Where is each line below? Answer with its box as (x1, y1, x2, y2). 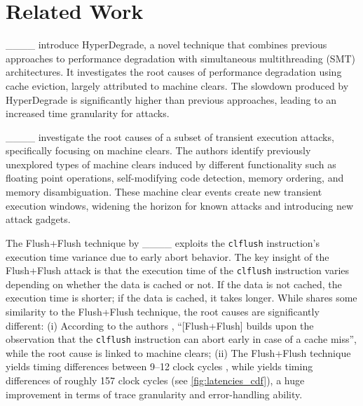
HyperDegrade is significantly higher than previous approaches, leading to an (6, 92, 337, 107)
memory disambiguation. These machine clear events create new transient (6, 184, 322, 199)
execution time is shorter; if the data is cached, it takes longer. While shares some (6, 290, 357, 305)
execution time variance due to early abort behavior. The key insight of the (6, 249, 329, 264)
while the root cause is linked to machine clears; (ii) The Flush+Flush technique (6, 345, 351, 360)
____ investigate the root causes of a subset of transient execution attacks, (6, 129, 334, 144)
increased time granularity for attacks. (6, 106, 170, 121)
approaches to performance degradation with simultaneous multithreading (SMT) (6, 50, 356, 65)
